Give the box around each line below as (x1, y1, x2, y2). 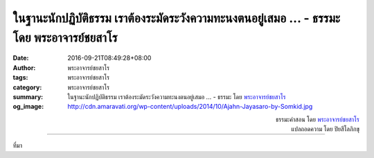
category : (12, 83, 42, 91)
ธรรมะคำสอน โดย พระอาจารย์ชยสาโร (275, 115, 359, 123)
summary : (12, 92, 44, 100)
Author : (12, 63, 36, 72)
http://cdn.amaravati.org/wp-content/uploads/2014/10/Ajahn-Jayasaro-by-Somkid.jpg (67, 103, 313, 111)
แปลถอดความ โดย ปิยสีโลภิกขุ (291, 125, 359, 133)
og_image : (12, 103, 44, 111)
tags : (12, 73, 28, 82)
